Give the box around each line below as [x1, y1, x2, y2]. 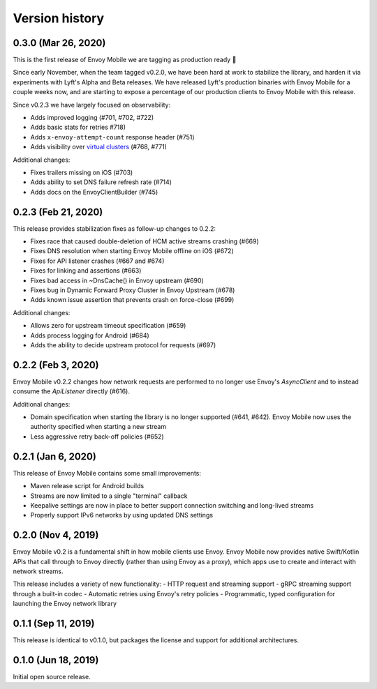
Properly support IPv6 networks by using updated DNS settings [30, 511, 213, 520]
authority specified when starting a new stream [30, 423, 167, 431]
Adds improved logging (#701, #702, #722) [30, 114, 154, 122]
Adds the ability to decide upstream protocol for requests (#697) [30, 340, 216, 349]
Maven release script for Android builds [30, 482, 145, 490]
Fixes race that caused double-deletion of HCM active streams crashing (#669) [30, 237, 260, 245]
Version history [13, 10, 105, 26]
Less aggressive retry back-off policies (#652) [30, 432, 164, 441]
